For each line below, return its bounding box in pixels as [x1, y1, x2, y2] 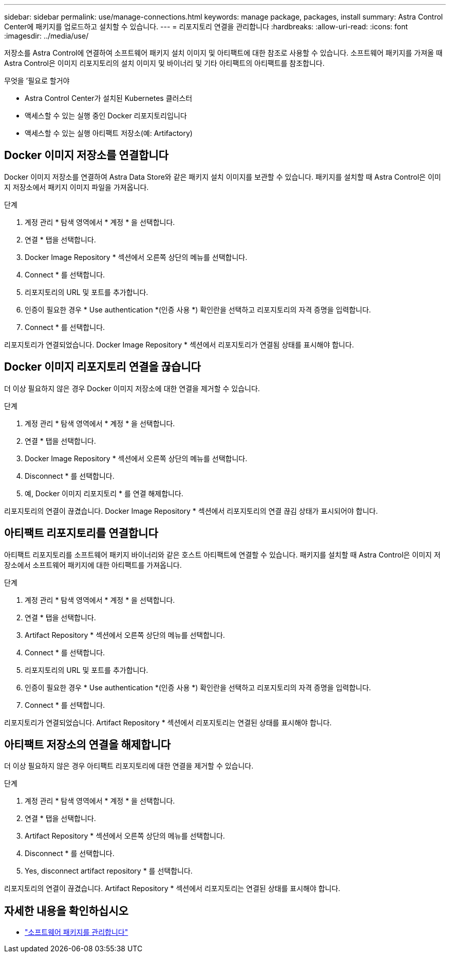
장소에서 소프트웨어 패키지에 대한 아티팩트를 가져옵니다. [4, 560, 182, 569]
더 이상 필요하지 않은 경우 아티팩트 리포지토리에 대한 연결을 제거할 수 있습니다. [4, 761, 254, 771]
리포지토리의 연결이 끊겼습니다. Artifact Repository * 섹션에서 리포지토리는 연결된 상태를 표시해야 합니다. [4, 884, 341, 893]
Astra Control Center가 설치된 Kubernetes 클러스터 [25, 94, 193, 102]
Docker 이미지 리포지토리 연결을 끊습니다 [4, 360, 201, 374]
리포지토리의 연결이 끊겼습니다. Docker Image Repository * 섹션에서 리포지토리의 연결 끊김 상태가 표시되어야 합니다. [4, 506, 378, 515]
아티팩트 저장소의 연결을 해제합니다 [4, 738, 171, 751]
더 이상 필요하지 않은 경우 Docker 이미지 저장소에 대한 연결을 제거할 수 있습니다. [4, 384, 260, 393]
